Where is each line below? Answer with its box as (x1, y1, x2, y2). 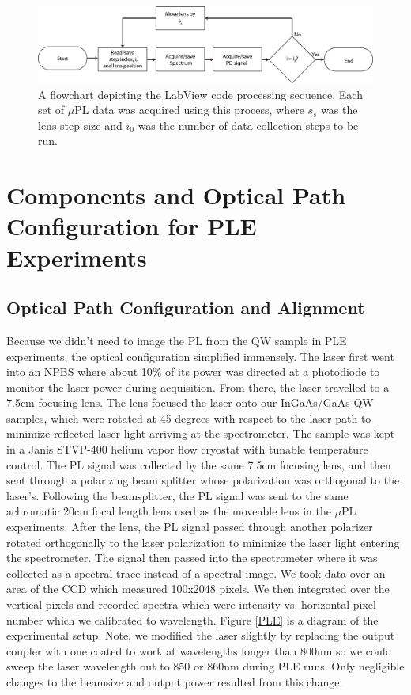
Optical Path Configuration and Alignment (6, 295, 365, 320)
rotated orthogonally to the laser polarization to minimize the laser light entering (6, 534, 400, 550)
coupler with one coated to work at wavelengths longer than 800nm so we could (6, 642, 392, 659)
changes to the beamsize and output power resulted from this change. (6, 673, 343, 689)
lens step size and (38, 116, 123, 133)
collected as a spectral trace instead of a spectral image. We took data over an (6, 564, 386, 581)
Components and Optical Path (6, 179, 346, 211)
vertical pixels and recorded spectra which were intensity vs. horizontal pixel (6, 596, 376, 612)
